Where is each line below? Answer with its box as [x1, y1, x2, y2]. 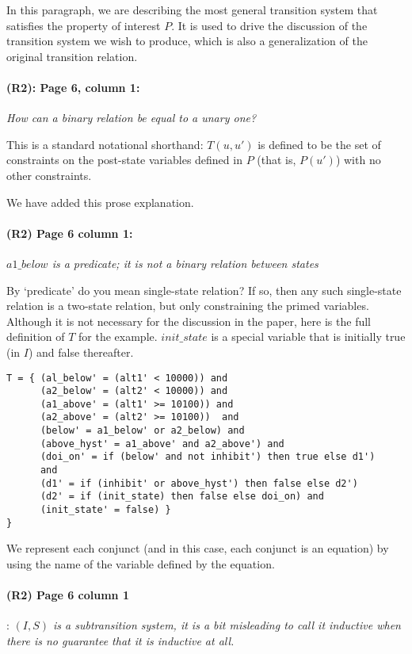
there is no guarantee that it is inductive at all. [6, 632, 235, 648]
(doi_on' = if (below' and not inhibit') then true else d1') [40, 451, 376, 463]
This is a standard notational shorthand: [6, 136, 204, 152]
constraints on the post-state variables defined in [6, 151, 242, 168]
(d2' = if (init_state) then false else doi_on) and [40, 491, 324, 503]
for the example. [78, 328, 158, 345]
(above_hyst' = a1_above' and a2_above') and [40, 438, 284, 449]
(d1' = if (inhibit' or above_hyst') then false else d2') [40, 477, 358, 489]
